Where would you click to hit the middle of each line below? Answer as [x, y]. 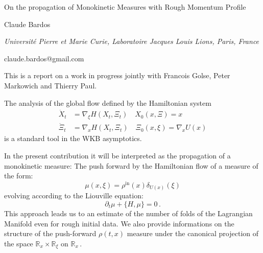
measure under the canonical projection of [193, 233]
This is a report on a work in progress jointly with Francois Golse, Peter [117, 75]
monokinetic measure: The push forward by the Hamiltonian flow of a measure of [131, 165]
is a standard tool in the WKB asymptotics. [73, 138]
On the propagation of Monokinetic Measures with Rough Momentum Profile [125, 7]
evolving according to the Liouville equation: [74, 195]
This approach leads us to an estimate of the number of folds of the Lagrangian [128, 213]
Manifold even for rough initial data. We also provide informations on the [119, 223]
